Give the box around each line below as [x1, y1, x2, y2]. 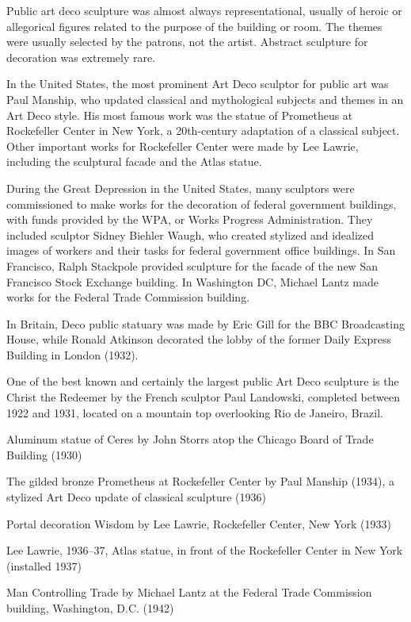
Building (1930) [6, 446, 82, 463]
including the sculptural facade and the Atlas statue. [6, 153, 262, 170]
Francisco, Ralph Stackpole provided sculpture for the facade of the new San [6, 257, 378, 274]
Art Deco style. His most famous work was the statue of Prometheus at [6, 106, 353, 123]
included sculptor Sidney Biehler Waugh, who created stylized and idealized [6, 226, 375, 243]
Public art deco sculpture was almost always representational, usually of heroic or [6, 2, 402, 18]
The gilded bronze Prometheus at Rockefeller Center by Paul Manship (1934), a [6, 473, 395, 490]
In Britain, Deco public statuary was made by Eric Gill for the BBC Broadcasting [6, 315, 405, 332]
